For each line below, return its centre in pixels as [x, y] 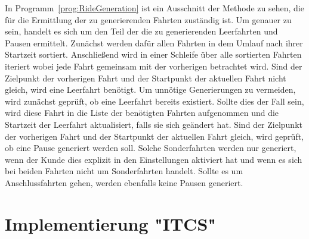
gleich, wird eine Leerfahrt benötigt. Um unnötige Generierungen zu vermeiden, [150, 89]
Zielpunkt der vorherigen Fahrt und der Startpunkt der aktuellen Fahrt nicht [146, 78]
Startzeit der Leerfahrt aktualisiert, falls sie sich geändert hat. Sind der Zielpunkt [154, 124]
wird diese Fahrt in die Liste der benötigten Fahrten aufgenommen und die [142, 113]
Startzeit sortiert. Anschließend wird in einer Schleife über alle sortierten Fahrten [153, 54]
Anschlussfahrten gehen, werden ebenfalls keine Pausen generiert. [124, 182]
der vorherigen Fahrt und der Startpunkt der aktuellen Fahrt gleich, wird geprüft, [154, 136]
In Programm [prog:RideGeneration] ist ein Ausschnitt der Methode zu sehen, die [154, 8]
